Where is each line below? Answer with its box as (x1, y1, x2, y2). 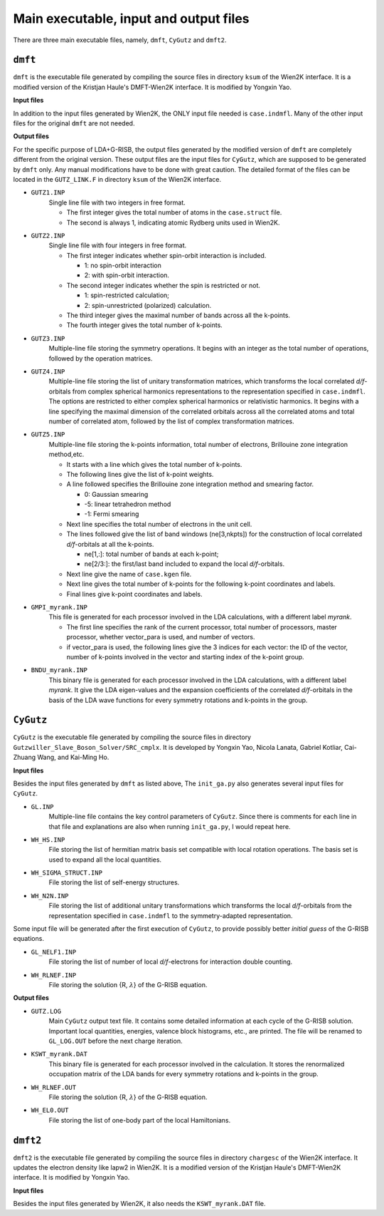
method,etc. (48, 450, 85, 459)
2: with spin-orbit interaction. (84, 271, 170, 279)
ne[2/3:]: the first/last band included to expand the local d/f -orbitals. (84, 560, 284, 568)
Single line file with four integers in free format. (48, 241, 187, 249)
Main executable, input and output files (13, 11, 250, 26)
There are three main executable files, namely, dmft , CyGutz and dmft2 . (13, 36, 227, 44)
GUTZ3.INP (31, 334, 65, 342)
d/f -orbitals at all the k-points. (66, 540, 154, 548)
